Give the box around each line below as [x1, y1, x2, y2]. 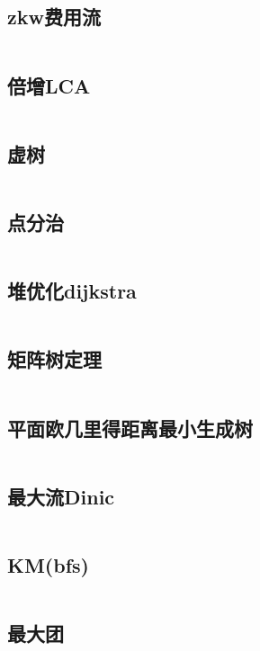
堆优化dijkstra [7, 277, 137, 305]
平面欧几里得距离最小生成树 [7, 414, 253, 441]
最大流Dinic [7, 482, 115, 510]
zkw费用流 [7, 3, 101, 31]
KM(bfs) [7, 551, 89, 579]
